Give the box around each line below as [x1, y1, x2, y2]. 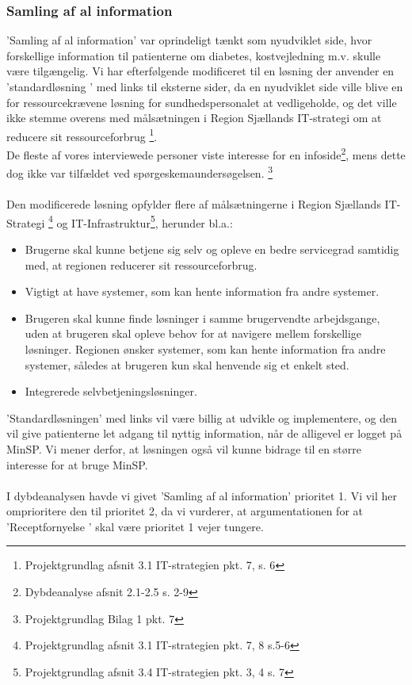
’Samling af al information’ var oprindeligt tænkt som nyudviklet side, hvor [6, 32, 372, 48]
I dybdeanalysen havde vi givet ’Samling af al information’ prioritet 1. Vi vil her [6, 487, 398, 503]
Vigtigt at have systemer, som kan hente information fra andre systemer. [25, 283, 380, 300]
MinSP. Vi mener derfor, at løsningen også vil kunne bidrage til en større [6, 440, 361, 457]
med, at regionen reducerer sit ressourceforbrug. [25, 256, 257, 273]
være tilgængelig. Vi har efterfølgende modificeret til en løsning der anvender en [6, 63, 395, 79]
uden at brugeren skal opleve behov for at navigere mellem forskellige [25, 325, 362, 342]
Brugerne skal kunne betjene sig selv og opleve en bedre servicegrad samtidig [25, 240, 399, 257]
